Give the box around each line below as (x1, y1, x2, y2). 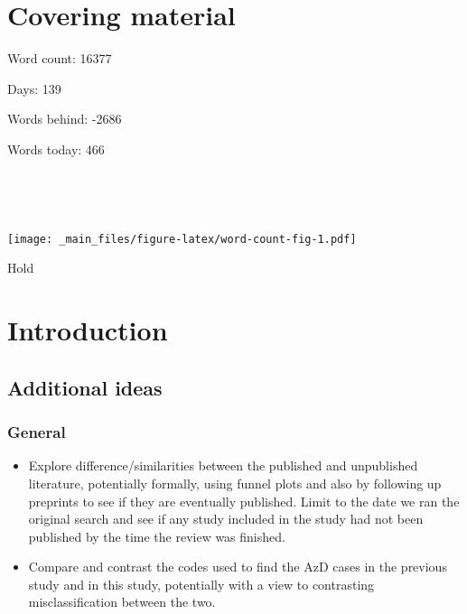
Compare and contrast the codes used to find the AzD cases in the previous (28, 557, 447, 576)
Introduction (7, 312, 168, 349)
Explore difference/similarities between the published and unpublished (28, 456, 418, 475)
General (7, 421, 66, 443)
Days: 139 (7, 79, 61, 98)
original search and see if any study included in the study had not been (28, 509, 424, 528)
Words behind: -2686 (7, 109, 122, 128)
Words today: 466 (7, 139, 105, 158)
